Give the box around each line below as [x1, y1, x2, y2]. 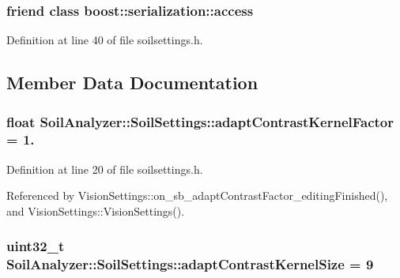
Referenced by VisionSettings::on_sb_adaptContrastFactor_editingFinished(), [6, 187, 388, 204]
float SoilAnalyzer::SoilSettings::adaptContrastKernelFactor [6, 111, 394, 131]
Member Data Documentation [6, 70, 258, 95]
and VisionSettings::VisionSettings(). [6, 202, 185, 219]
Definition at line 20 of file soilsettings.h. [6, 160, 203, 177]
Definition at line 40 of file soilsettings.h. [6, 32, 203, 48]
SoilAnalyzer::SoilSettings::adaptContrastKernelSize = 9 [6, 254, 374, 274]
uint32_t [6, 236, 65, 256]
